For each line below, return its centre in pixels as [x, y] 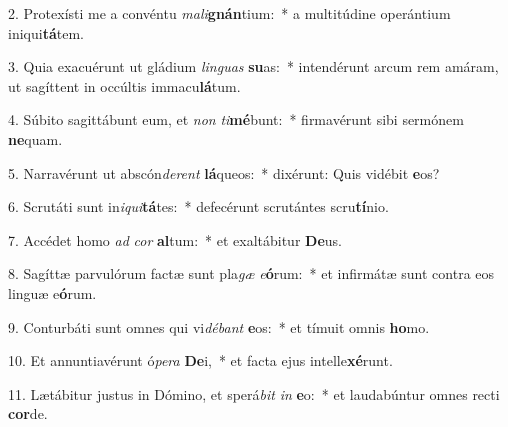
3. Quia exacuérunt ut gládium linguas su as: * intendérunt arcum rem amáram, [253, 66]
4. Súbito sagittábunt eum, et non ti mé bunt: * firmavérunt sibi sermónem [236, 119]
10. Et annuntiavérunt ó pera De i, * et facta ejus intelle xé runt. [200, 360]
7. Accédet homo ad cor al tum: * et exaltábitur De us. [175, 239]
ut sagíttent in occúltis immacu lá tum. [124, 85]
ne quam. [35, 138]
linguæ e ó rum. [52, 292]
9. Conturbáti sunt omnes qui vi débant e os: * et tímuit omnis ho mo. [219, 326]
